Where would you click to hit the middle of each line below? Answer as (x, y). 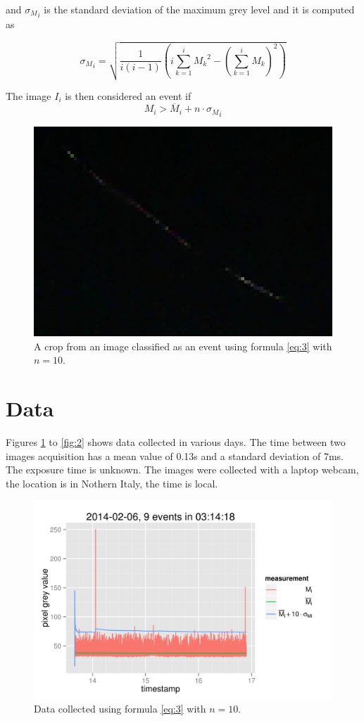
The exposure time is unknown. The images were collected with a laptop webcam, (182, 470)
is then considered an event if (128, 95)
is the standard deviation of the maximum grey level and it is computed (199, 9)
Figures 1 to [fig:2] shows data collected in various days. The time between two (176, 441)
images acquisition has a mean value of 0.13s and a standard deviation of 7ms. (175, 455)
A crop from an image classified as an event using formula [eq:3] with (183, 346)
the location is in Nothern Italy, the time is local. (112, 483)
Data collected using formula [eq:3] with (120, 709)
